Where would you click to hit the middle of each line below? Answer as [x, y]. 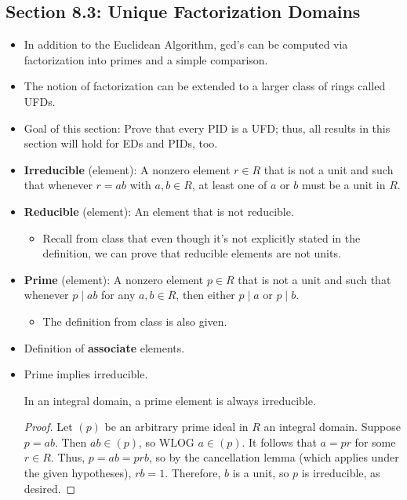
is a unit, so [261, 473]
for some [375, 442]
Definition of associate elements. [104, 347]
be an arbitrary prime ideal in [176, 427]
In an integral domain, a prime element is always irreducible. [170, 400]
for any [118, 295]
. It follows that [279, 442]
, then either [205, 295]
